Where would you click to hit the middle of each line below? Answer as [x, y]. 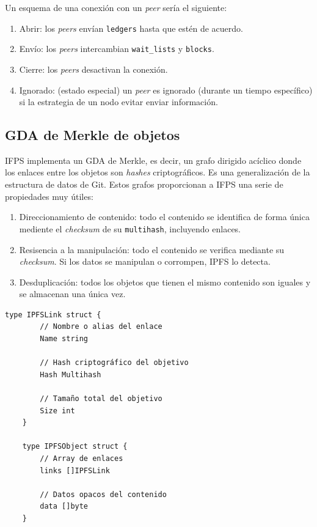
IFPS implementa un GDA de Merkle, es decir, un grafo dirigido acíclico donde [153, 160]
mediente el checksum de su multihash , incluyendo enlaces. [130, 228]
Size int [57, 411]
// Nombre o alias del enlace [101, 327]
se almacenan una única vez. [72, 294]
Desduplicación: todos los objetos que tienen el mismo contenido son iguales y [165, 282]
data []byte [64, 507]
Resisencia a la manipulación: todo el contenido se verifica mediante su [152, 249]
